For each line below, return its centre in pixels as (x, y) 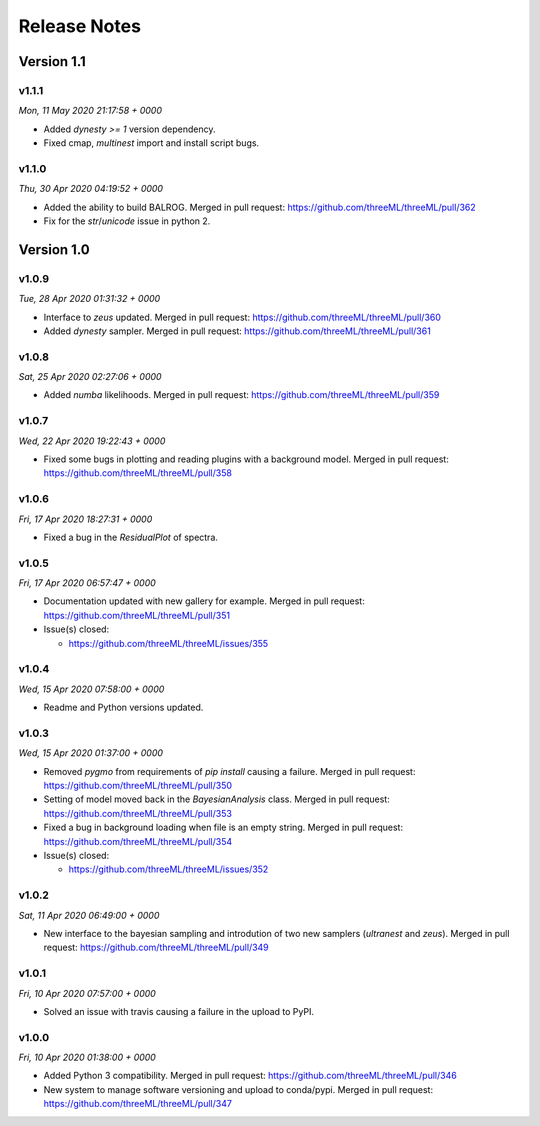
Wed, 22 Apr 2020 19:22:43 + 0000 (92, 441)
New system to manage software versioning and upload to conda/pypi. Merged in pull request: (238, 1089)
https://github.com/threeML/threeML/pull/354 (138, 841)
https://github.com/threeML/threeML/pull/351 (136, 615)
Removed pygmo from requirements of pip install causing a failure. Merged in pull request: (229, 771)
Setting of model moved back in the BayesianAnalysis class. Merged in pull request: (216, 799)
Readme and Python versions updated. (123, 707)
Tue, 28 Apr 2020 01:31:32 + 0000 (89, 299)
